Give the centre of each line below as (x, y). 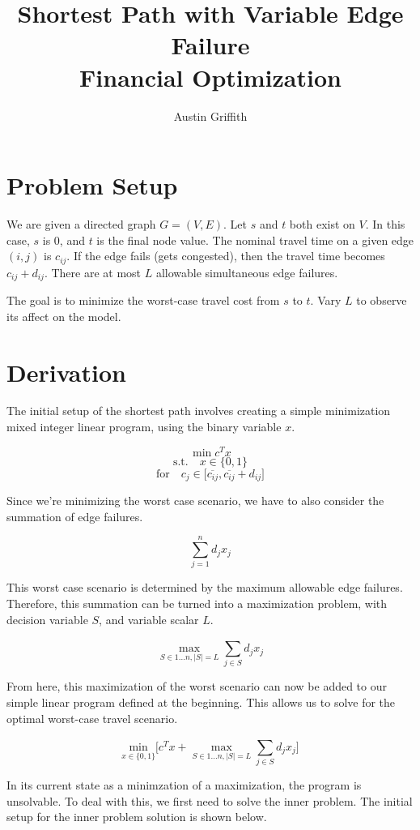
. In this (385, 224)
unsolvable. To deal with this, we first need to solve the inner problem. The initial (210, 800)
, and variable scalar (149, 619)
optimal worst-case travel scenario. (92, 718)
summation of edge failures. (75, 516)
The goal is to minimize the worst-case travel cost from (143, 300)
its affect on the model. (64, 316)
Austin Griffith (210, 116)
